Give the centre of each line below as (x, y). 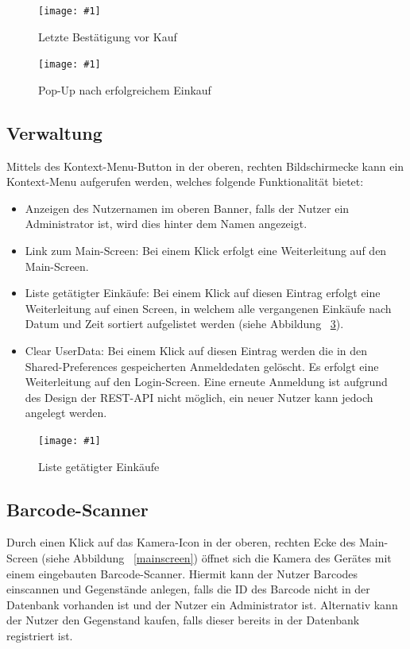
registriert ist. (40, 636)
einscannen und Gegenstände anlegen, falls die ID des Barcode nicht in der (188, 589)
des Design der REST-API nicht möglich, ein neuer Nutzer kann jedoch (199, 397)
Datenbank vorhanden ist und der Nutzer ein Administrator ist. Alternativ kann (202, 604)
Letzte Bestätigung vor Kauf (108, 36)
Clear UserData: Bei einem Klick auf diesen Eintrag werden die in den (196, 351)
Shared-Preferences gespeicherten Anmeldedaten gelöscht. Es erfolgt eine (202, 366)
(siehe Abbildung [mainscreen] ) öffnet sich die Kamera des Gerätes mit (217, 558)
